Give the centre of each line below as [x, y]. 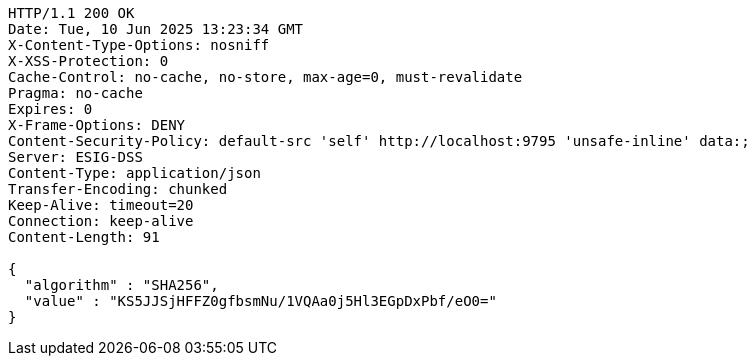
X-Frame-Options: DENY [97, 125]
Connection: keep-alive [101, 221]
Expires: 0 [50, 109]
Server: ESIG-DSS [75, 157]
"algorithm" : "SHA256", [121, 285]
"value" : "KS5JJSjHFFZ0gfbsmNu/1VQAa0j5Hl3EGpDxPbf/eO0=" [260, 301]
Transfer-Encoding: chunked [118, 189]
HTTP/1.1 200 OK [71, 13]
